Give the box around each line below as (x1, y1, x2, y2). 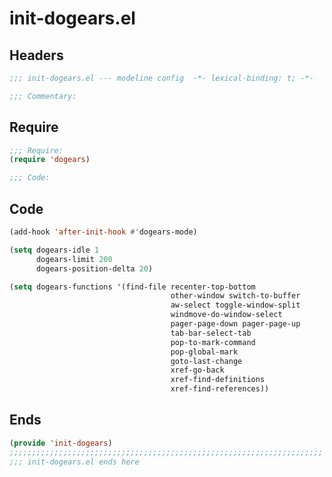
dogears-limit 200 (35, 254, 113, 264)
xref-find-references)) (170, 384, 270, 394)
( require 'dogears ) (9, 155, 91, 165)
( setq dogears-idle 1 (9, 245, 100, 255)
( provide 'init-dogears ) (9, 438, 113, 448)
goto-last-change (170, 356, 243, 366)
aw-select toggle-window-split (170, 300, 301, 311)
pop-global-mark (170, 347, 239, 357)
